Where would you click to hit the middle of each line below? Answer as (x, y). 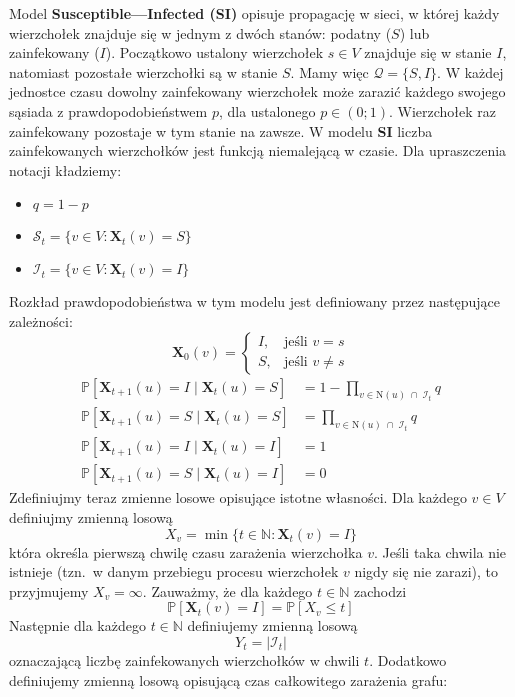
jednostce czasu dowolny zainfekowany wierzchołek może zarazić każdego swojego (257, 91)
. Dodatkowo (408, 659)
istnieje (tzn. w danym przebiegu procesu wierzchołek (174, 571)
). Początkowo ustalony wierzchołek (214, 52)
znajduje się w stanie (428, 52)
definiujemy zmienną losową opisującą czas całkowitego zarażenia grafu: (228, 679)
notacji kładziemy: (65, 169)
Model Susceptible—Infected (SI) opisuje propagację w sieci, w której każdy (254, 13)
